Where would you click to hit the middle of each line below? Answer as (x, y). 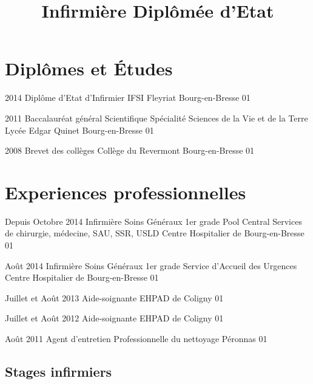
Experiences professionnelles (126, 192)
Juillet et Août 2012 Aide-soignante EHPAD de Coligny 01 (114, 318)
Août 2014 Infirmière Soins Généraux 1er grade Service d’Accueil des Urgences (151, 265)
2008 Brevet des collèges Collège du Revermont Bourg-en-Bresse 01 (130, 150)
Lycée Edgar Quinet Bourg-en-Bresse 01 (79, 130)
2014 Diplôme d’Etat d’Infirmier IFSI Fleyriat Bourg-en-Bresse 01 (128, 98)
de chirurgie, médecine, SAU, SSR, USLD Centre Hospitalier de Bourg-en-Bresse (155, 233)
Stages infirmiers (59, 371)
